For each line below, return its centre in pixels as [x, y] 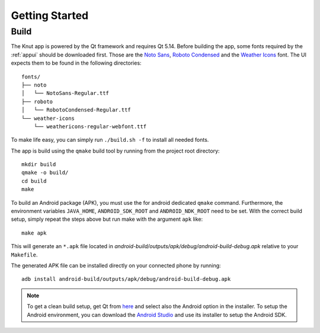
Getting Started [50, 15]
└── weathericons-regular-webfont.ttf [90, 126]
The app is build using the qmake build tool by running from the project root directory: [115, 151]
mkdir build [39, 164]
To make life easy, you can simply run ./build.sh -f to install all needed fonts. [110, 140]
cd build [34, 181]
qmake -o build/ [45, 173]
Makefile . [24, 255]
